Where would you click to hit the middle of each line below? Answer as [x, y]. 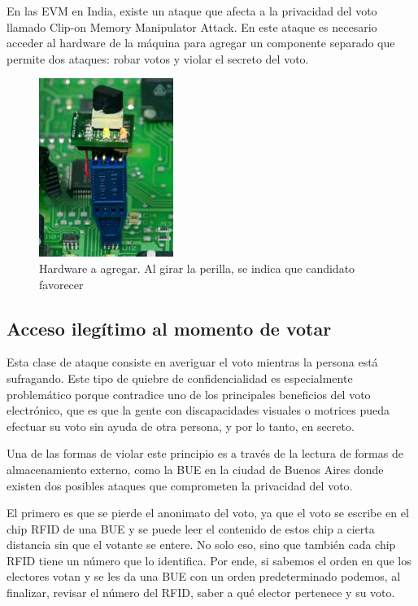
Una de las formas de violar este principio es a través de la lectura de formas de [205, 453]
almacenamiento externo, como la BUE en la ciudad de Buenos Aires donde [195, 469]
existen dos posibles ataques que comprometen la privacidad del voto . [180, 485]
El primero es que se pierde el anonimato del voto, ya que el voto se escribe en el [208, 513]
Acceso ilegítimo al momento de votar [169, 328]
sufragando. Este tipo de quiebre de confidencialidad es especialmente [180, 378]
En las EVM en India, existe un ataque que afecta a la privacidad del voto [192, 11]
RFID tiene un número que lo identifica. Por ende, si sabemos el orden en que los [209, 560]
